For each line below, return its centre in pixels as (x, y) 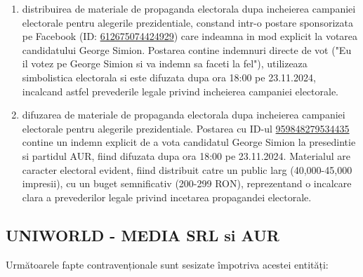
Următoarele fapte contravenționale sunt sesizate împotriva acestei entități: (167, 264)
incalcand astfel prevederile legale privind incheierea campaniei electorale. (180, 91)
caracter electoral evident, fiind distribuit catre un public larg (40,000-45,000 (187, 169)
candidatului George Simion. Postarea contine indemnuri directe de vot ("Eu (187, 49)
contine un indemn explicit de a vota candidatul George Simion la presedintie (189, 142)
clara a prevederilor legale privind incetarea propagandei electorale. (167, 197)
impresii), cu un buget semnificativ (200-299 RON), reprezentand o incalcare (187, 183)
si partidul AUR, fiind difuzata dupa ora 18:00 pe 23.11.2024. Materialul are (186, 155)
